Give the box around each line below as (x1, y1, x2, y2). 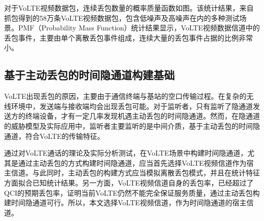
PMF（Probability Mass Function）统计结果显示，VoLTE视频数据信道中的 (18, 22, 260, 33)
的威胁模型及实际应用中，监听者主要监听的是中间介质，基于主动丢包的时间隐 (4, 120, 260, 131)
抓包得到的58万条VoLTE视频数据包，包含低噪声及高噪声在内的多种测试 (4, 12, 240, 23)
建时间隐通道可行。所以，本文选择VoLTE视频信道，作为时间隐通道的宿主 (4, 197, 247, 208)
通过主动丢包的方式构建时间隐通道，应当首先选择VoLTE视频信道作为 (18, 157, 247, 168)
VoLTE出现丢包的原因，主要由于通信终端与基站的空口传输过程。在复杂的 (4, 91, 247, 101)
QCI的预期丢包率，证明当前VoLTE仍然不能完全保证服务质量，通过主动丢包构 (4, 187, 260, 198)
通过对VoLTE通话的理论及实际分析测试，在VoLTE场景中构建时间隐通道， (4, 148, 248, 158)
